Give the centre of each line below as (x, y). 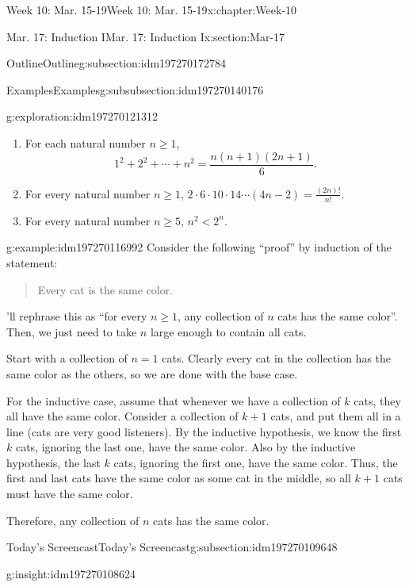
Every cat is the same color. (105, 289)
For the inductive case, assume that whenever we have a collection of (174, 400)
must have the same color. (70, 494)
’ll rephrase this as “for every (77, 316)
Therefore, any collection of (73, 520)
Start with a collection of (67, 358)
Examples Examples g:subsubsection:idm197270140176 (135, 89)
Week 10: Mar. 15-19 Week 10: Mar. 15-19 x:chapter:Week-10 (152, 10)
